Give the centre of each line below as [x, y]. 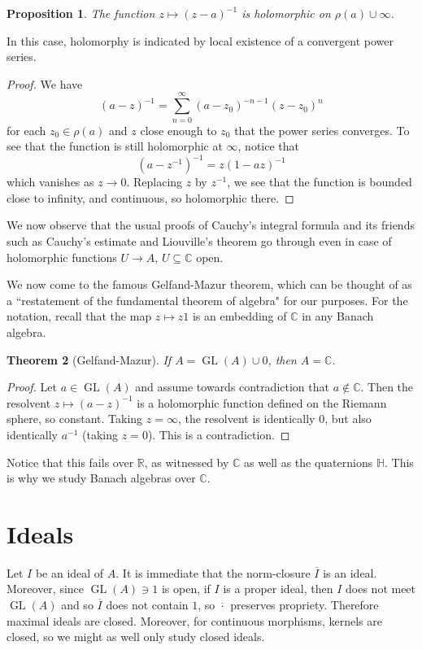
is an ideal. [350, 572]
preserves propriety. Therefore [305, 604]
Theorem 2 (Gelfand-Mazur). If [89, 359]
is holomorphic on [286, 13]
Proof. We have [45, 83]
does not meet [381, 589]
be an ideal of [70, 572]
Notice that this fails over [70, 462]
